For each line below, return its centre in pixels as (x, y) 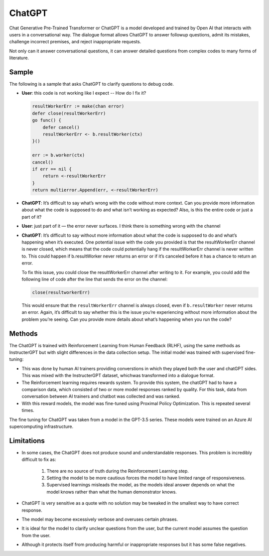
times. (28, 411)
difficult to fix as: (39, 460)
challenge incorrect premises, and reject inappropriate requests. (75, 42)
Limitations (27, 441)
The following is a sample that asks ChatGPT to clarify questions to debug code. (92, 84)
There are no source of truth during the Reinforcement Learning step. (118, 471)
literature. (19, 58)
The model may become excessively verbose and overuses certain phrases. (100, 519)
